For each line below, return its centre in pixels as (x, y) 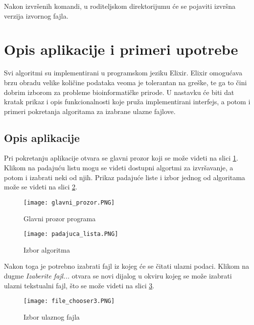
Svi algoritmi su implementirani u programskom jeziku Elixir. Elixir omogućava (123, 73)
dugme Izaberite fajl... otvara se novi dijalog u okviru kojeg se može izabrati (118, 275)
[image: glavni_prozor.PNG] (69, 202)
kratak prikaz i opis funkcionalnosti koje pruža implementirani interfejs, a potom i (127, 102)
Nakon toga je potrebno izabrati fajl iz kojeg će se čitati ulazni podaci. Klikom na (127, 266)
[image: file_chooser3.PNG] (69, 301)
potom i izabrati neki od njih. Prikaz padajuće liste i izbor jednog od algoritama (125, 177)
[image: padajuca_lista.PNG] (71, 234)
